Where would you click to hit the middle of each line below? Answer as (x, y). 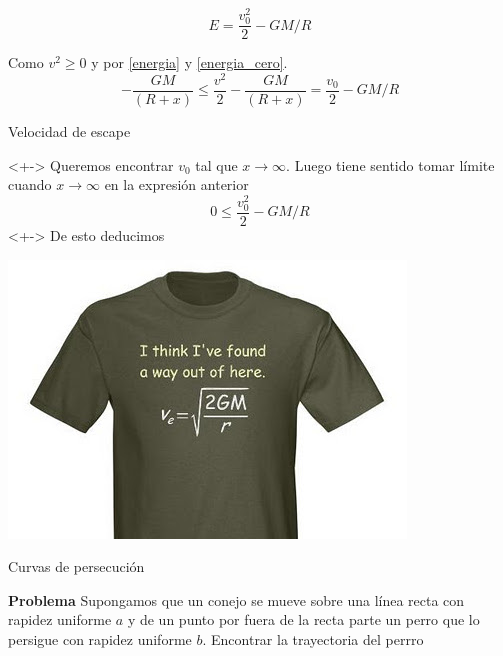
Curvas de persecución (76, 566)
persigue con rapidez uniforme (100, 639)
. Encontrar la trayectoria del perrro (313, 639)
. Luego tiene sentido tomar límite (390, 164)
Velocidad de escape (69, 131)
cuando (30, 184)
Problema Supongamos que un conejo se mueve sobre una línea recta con (236, 599)
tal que (216, 164)
